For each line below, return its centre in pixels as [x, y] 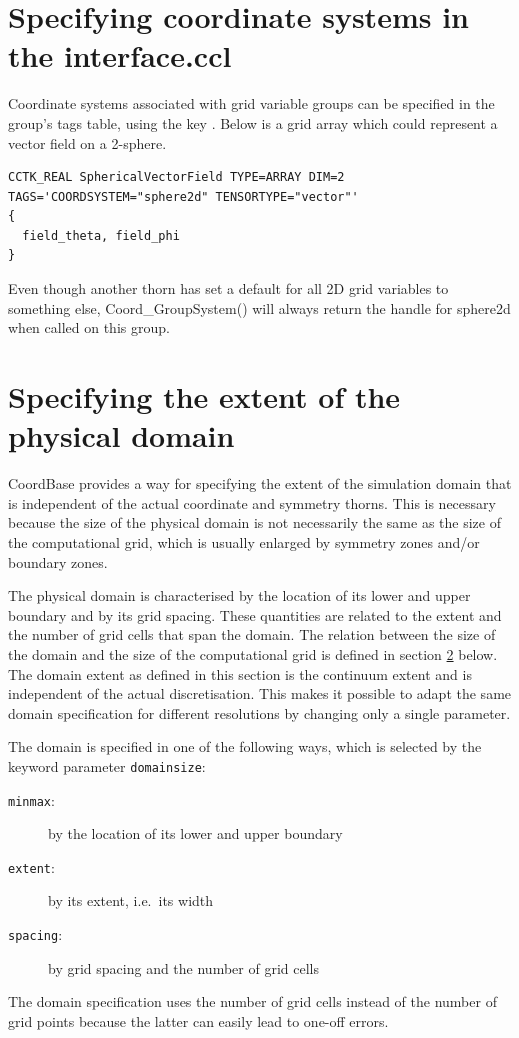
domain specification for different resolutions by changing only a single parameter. [259, 712]
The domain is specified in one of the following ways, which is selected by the [245, 746]
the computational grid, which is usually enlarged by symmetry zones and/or [244, 541]
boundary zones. [58, 561]
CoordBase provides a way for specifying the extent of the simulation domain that [260, 483]
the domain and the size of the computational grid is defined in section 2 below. [253, 653]
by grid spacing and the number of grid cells [183, 967]
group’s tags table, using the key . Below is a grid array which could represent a [253, 122]
